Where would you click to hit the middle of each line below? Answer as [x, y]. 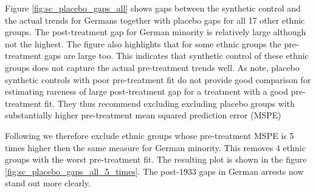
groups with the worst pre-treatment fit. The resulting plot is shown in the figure [156, 159]
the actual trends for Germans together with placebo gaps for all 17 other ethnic [155, 20]
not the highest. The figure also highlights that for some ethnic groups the [143, 43]
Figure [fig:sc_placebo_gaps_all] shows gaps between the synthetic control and [153, 8]
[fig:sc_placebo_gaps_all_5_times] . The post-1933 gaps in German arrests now [154, 171]
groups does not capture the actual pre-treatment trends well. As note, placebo [152, 67]
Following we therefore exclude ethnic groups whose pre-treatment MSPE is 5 [149, 135]
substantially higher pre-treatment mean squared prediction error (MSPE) [143, 115]
